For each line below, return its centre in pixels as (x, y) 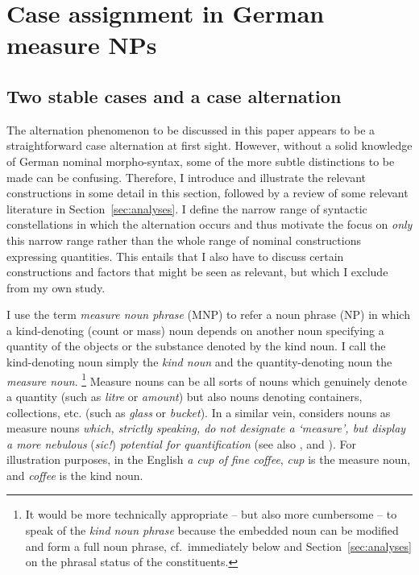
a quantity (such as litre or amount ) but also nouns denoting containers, (185, 396)
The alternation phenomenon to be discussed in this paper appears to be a (191, 129)
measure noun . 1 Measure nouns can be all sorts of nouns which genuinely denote (207, 379)
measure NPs (82, 45)
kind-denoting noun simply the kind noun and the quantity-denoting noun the (199, 362)
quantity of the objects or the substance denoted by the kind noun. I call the (196, 346)
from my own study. (56, 287)
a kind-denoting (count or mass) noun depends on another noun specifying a (195, 330)
